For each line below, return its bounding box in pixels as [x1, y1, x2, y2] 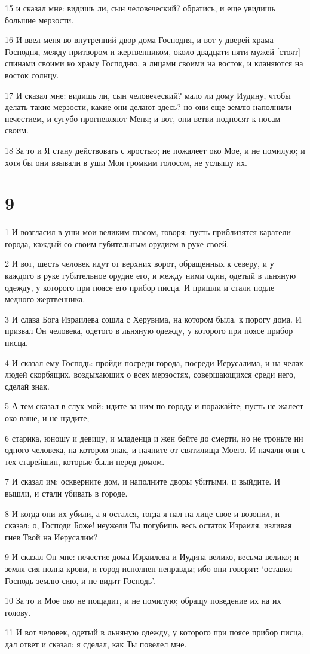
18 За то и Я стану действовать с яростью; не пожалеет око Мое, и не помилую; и [5, 144, 305, 156]
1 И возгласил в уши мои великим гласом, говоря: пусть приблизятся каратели [5, 226, 291, 238]
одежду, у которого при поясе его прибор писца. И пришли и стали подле [5, 281, 275, 293]
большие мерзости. [5, 13, 74, 26]
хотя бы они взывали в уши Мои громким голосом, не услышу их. [5, 156, 247, 168]
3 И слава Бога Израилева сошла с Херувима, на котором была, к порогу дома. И [5, 312, 302, 325]
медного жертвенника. [5, 293, 85, 305]
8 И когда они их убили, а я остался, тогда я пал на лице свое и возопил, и [5, 507, 280, 519]
